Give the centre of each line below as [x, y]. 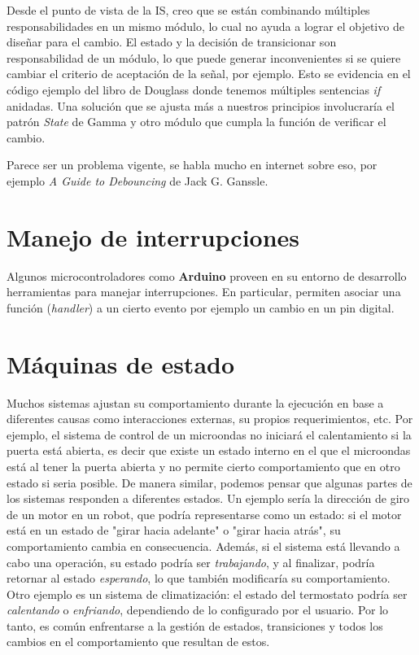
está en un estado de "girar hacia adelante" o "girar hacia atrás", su [174, 530]
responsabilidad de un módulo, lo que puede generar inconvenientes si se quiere [204, 57]
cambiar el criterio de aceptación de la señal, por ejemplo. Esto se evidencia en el [209, 74]
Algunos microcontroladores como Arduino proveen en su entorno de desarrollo [207, 275]
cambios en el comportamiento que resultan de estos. [138, 642]
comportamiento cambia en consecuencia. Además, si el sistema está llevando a [203, 546]
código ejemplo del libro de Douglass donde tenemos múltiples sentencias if [194, 89]
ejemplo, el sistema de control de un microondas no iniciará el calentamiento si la [209, 434]
